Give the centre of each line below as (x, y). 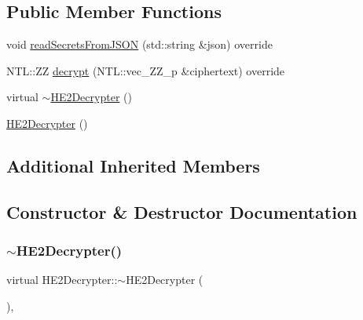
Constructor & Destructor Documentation (182, 211)
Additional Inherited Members (133, 165)
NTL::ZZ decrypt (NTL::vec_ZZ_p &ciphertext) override (146, 70)
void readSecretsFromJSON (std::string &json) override (139, 44)
